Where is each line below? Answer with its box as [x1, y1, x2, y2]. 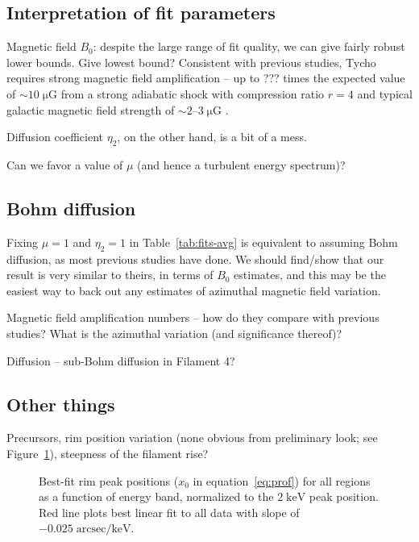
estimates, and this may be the [234, 266, 386, 283]
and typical [357, 85, 413, 102]
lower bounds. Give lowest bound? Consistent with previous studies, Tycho [6, 53, 376, 70]
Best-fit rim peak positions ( [39, 472, 179, 489]
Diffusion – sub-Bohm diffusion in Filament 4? [6, 352, 235, 369]
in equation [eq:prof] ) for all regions [193, 472, 371, 489]
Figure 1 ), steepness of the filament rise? [6, 444, 209, 461]
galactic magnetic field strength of [6, 101, 175, 118]
